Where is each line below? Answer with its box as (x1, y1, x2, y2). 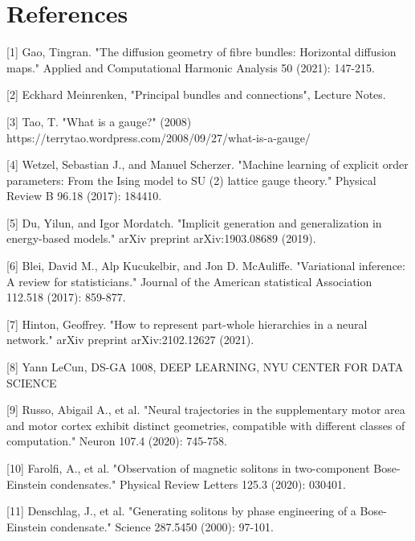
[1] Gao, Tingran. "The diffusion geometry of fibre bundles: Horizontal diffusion (6, 43, 397, 60)
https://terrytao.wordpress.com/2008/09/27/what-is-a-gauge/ (6, 129, 311, 145)
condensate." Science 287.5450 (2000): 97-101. (50, 518, 275, 535)
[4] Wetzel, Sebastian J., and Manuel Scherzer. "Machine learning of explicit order (6, 156, 409, 173)
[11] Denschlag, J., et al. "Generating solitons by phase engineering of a (6, 502, 356, 519)
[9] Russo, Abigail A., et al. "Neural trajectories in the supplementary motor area (6, 401, 405, 418)
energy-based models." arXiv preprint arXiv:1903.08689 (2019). (6, 230, 316, 247)
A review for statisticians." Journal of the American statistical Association (6, 273, 372, 289)
